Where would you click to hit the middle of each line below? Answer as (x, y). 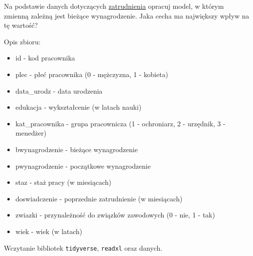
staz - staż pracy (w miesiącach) (63, 182)
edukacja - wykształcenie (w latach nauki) (78, 107)
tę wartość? (21, 25)
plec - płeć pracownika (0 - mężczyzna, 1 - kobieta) (92, 74)
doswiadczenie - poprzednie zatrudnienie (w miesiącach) (99, 198)
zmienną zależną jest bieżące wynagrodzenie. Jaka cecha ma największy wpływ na (127, 15)
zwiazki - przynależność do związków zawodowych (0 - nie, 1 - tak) (115, 215)
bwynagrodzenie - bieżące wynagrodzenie (76, 149)
